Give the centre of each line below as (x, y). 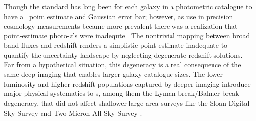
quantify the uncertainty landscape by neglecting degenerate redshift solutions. (123, 54)
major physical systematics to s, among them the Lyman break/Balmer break (122, 93)
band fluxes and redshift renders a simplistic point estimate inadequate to (116, 45)
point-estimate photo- (37, 35)
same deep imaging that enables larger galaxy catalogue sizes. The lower (113, 74)
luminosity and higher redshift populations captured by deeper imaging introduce (127, 83)
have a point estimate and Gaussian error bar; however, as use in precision (119, 16)
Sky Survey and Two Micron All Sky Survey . (73, 112)
